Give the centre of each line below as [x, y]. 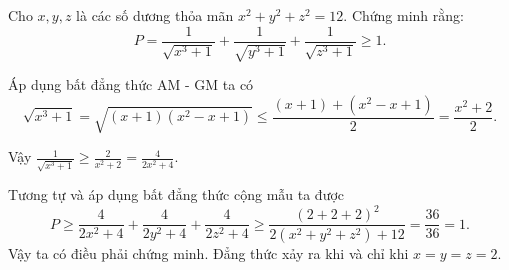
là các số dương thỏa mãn [155, 15]
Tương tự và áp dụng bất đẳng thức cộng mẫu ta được [176, 194]
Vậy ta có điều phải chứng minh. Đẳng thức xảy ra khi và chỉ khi [208, 253]
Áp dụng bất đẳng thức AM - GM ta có [131, 84]
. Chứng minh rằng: [403, 15]
